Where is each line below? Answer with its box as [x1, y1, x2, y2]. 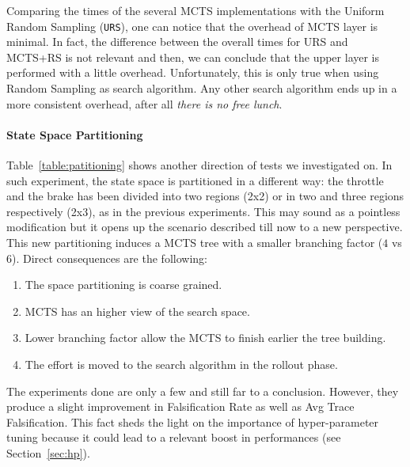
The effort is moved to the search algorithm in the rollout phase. [25, 355, 338, 372]
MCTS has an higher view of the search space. [25, 302, 250, 319]
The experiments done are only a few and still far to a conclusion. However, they [6, 382, 399, 399]
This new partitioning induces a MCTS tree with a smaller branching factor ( [6, 233, 383, 250]
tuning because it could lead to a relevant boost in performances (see [6, 429, 341, 446]
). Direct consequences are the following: [12, 249, 207, 266]
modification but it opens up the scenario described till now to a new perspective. [6, 218, 403, 235]
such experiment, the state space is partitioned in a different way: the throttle [6, 172, 384, 188]
